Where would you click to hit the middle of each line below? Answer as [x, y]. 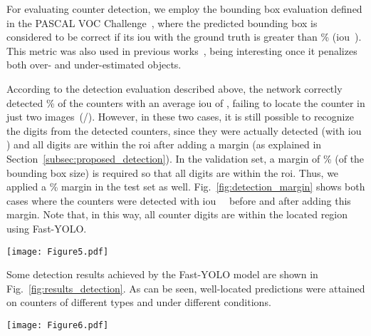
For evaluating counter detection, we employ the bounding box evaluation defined [184, 9]
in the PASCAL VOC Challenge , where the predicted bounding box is [162, 22]
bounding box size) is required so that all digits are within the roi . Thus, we [173, 172]
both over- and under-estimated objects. [94, 65]
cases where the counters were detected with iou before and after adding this [179, 200]
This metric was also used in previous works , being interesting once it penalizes [182, 50]
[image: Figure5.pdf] [58, 251]
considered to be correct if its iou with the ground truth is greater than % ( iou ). [184, 37]
